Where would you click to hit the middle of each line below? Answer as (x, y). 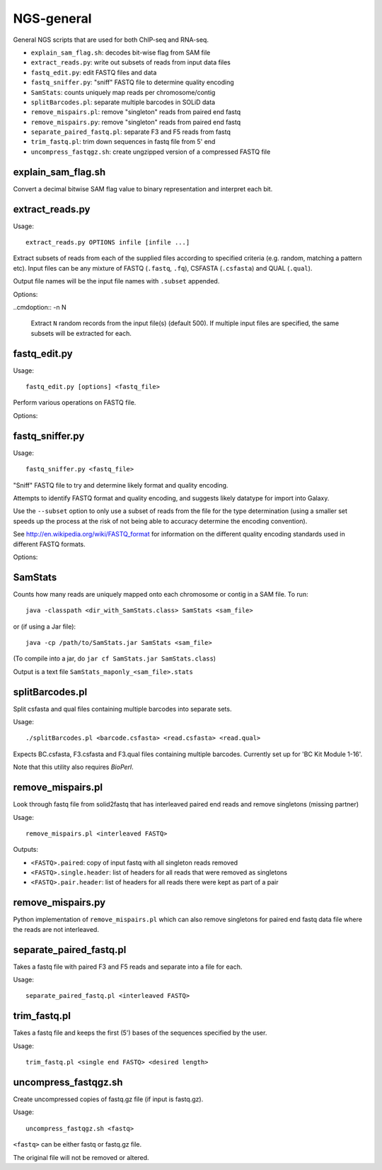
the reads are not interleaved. (56, 929)
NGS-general (52, 18)
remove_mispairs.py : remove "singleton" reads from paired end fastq (136, 122)
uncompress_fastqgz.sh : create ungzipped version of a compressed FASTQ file (151, 152)
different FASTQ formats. (49, 544)
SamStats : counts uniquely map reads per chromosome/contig (123, 92)
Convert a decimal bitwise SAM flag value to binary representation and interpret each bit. (143, 189)
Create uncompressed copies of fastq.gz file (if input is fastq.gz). (108, 1099)
